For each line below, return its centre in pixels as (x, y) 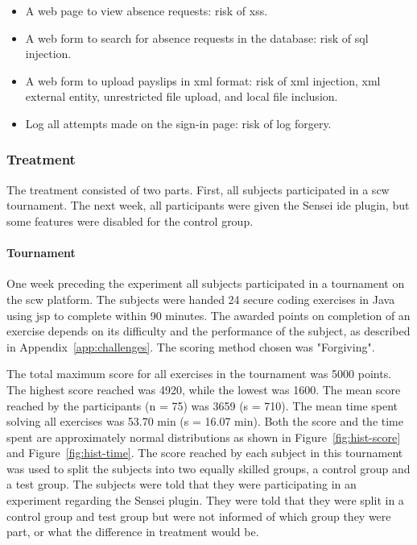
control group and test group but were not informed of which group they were (199, 516)
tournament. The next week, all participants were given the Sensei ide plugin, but (208, 205)
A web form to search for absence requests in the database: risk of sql (197, 37)
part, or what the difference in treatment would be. (133, 532)
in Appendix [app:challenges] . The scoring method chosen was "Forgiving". (191, 346)
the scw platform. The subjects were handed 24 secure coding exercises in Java (201, 299)
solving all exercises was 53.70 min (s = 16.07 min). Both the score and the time (205, 421)
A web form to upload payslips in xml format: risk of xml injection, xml (203, 80)
